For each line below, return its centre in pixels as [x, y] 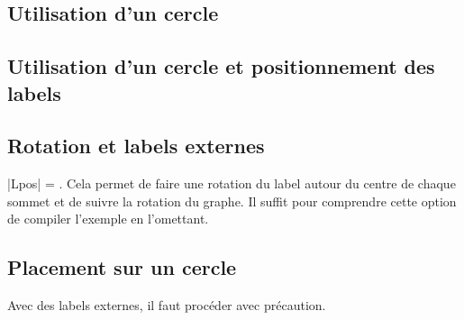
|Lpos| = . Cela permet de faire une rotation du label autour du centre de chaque [232, 183]
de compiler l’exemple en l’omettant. [108, 219]
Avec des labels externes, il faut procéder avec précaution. [167, 305]
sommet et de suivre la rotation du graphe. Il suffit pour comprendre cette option [232, 201]
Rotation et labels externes [136, 146]
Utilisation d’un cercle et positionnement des [221, 66]
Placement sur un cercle [122, 267]
